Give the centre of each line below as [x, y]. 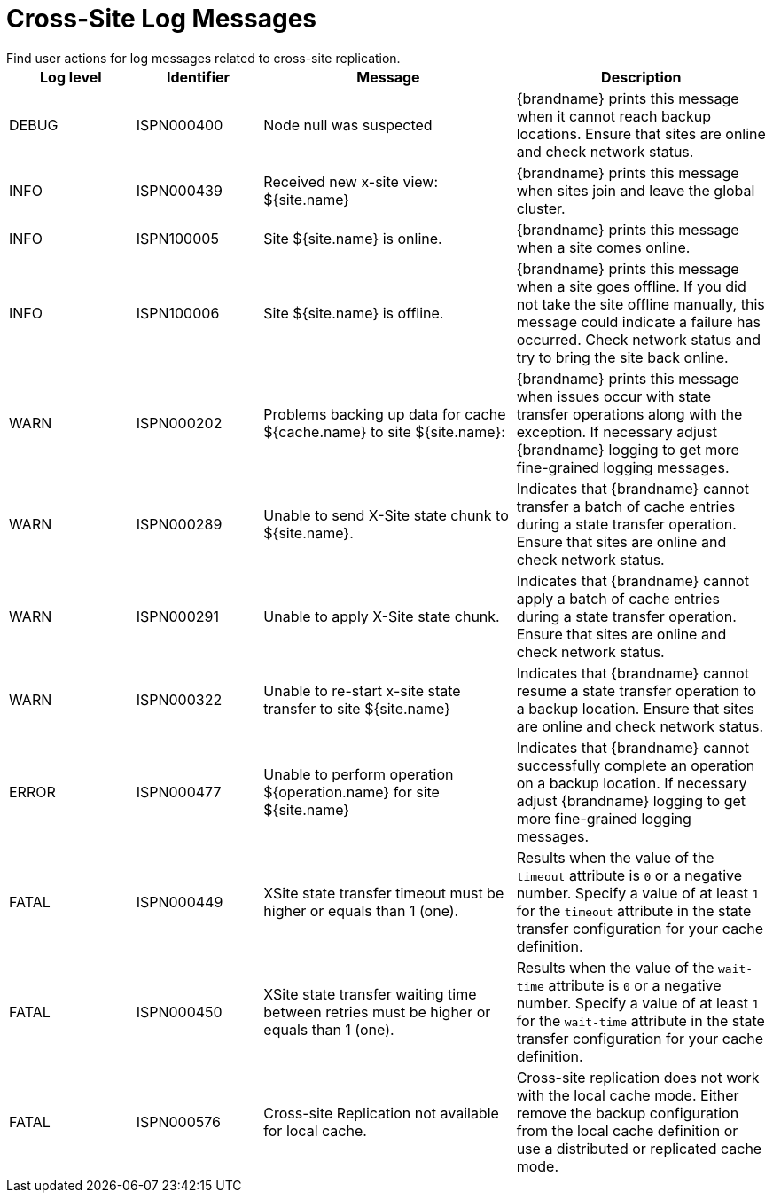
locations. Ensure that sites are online [641, 133]
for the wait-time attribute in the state [640, 1020]
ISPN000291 [177, 616]
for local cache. [315, 1130]
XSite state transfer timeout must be [384, 893]
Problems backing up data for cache [385, 414]
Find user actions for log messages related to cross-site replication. [203, 58]
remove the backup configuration [628, 1113]
